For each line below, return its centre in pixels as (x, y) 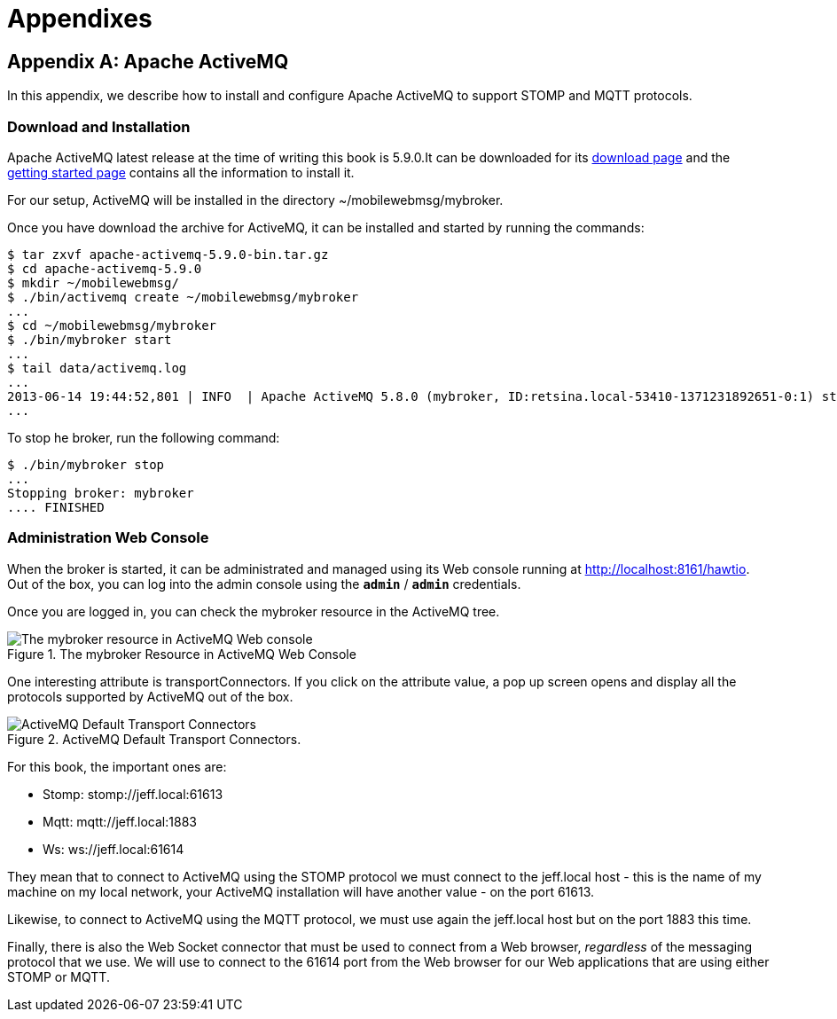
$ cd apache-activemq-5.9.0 (105, 268)
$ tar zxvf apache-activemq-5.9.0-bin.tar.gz (168, 254)
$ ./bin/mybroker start (90, 339)
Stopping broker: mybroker (101, 493)
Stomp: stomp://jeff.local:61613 (133, 794)
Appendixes (80, 19)
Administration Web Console (108, 538)
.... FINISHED (56, 507)
